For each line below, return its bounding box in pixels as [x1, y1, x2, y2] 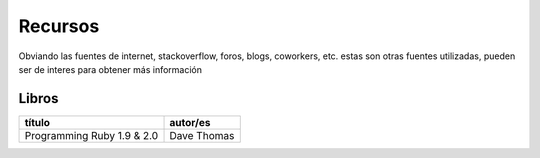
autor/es [169, 115, 211, 129]
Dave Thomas [169, 128, 235, 142]
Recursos [18, 15, 100, 37]
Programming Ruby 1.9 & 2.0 [24, 128, 159, 142]
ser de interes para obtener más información [18, 63, 203, 75]
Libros [18, 90, 59, 107]
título [24, 115, 50, 129]
